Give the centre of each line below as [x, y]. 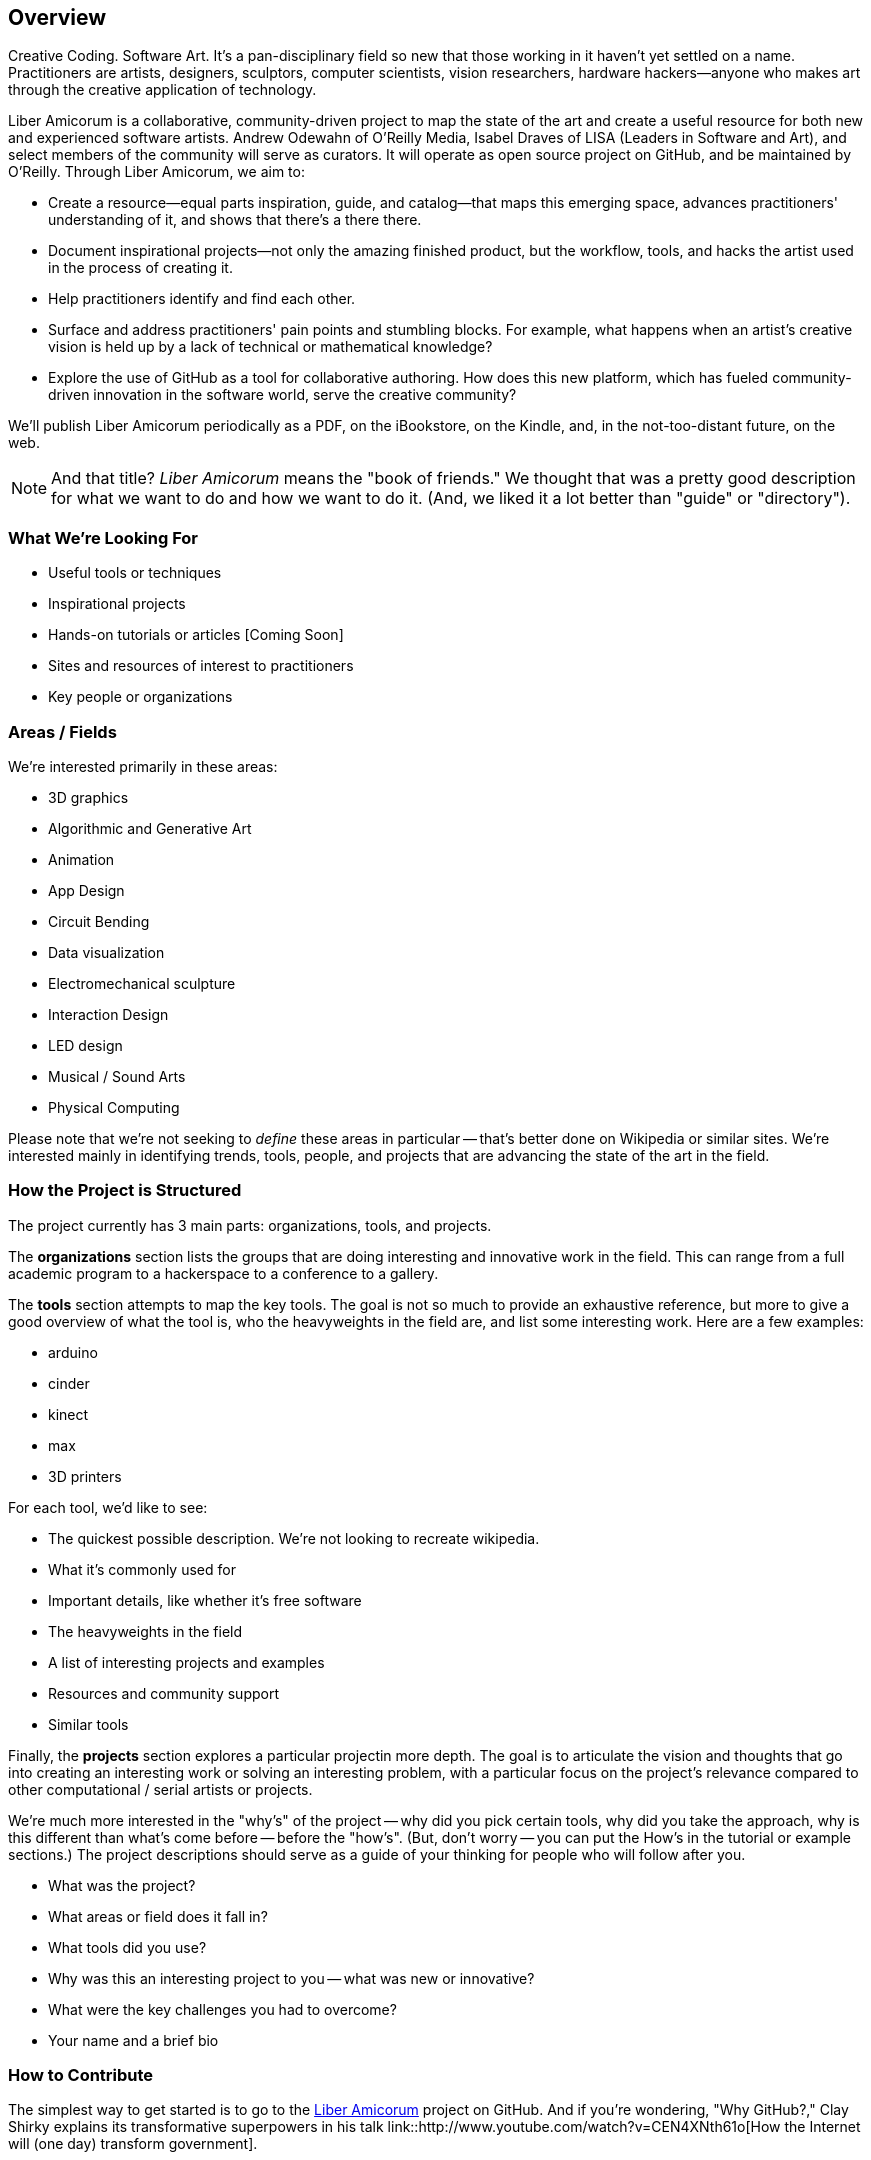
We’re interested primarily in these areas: [143, 766]
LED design [85, 1045]
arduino [73, 1352]
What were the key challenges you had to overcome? [222, 2009]
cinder [69, 1383]
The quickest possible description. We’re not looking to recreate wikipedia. [294, 1538]
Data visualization [106, 952]
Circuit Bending [99, 921]
